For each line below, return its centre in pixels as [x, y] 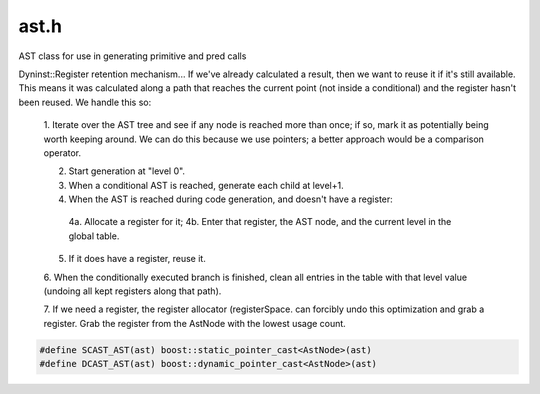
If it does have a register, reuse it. [137, 259]
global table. [94, 236]
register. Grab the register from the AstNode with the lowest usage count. [195, 323]
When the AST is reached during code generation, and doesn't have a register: [231, 199]
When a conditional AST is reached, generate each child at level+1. [206, 185]
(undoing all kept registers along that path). [132, 291]
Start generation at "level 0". [126, 171]
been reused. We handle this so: [85, 102]
